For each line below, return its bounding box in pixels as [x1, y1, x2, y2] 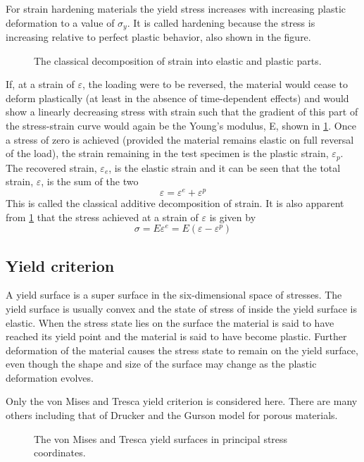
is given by [209, 209, 256, 224]
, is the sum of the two [41, 174, 139, 189]
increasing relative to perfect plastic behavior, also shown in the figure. [6, 30, 311, 44]
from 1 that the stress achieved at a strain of [6, 209, 199, 224]
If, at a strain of [6, 77, 75, 92]
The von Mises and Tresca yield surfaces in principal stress [34, 431, 288, 446]
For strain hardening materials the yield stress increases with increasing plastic [6, 1, 346, 15]
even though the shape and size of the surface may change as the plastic [6, 356, 317, 371]
